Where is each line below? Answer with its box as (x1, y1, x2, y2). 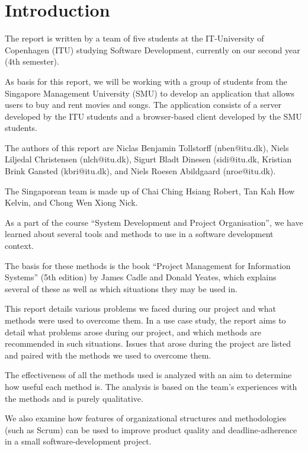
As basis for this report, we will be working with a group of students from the (5, 75, 287, 87)
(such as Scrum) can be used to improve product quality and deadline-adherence (5, 423, 297, 436)
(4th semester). (5, 55, 59, 68)
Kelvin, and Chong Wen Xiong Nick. (5, 196, 138, 209)
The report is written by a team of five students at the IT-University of (5, 32, 264, 44)
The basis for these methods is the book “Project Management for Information (5, 259, 291, 271)
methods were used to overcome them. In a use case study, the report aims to (5, 314, 286, 326)
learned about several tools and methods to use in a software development (5, 228, 274, 240)
